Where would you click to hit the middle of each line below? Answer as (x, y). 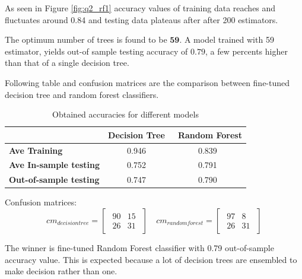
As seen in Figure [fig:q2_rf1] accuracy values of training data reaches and (140, 8)
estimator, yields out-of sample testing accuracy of (96, 51)
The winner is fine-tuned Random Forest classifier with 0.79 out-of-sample (139, 247)
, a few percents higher (246, 51)
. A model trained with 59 (227, 39)
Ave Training (36, 150)
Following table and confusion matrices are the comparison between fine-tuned (147, 82)
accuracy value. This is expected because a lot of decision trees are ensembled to (151, 259)
